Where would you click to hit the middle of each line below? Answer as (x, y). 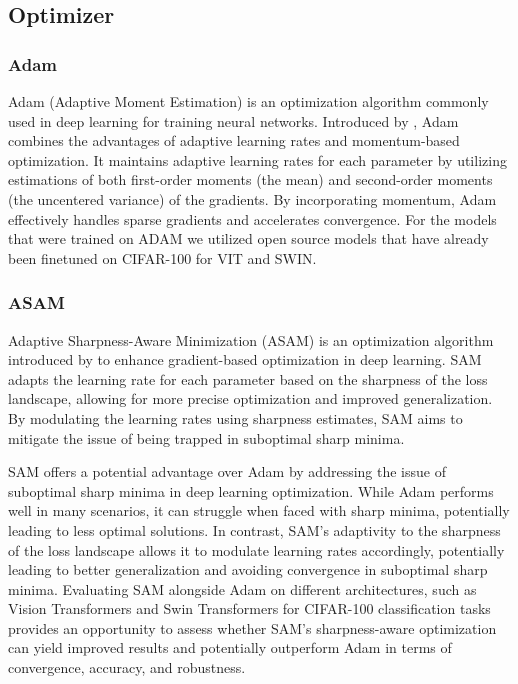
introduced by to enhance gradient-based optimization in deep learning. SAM (245, 359)
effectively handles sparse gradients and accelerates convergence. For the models (252, 218)
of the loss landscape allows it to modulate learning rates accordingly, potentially (256, 549)
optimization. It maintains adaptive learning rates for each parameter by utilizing (257, 159)
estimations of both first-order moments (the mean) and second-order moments (250, 179)
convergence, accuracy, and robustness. (127, 667)
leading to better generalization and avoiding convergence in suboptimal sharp (248, 569)
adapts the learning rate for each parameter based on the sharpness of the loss (248, 378)
